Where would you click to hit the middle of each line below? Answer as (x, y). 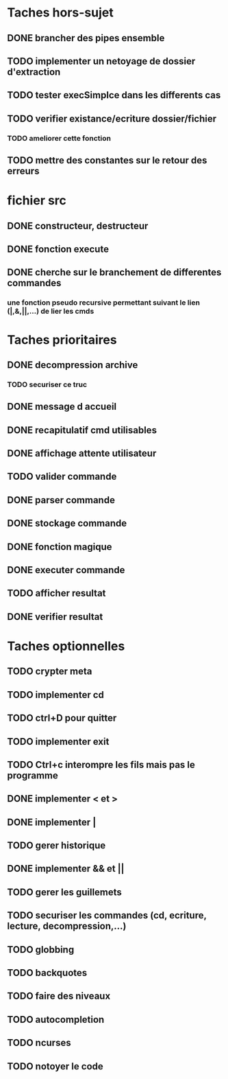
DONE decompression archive (73, 365)
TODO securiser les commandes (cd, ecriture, (107, 915)
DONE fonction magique (60, 547)
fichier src (37, 201)
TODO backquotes (47, 973)
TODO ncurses (39, 1043)
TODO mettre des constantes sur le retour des (107, 160)
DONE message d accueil (62, 407)
